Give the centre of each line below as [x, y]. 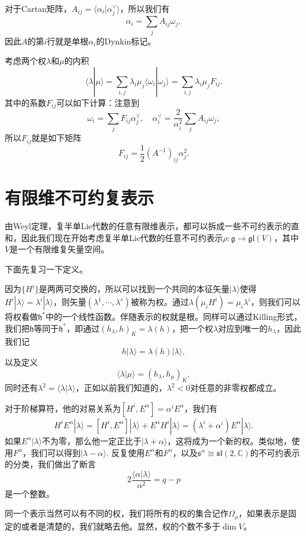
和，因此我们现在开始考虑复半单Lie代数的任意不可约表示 [114, 237]
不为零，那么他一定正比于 [91, 440]
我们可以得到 [56, 452]
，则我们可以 [276, 301]
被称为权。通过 [160, 301]
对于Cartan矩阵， [38, 8]
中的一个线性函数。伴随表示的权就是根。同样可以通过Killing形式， [174, 316]
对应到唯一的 [243, 328]
